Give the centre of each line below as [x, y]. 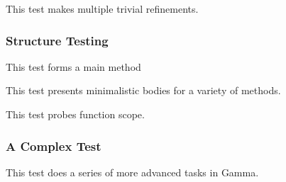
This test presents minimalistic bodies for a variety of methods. [143, 90]
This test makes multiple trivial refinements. [102, 8]
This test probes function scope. [75, 114]
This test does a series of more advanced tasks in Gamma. [132, 172]
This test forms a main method [73, 66]
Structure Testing [57, 40]
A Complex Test [54, 146]
